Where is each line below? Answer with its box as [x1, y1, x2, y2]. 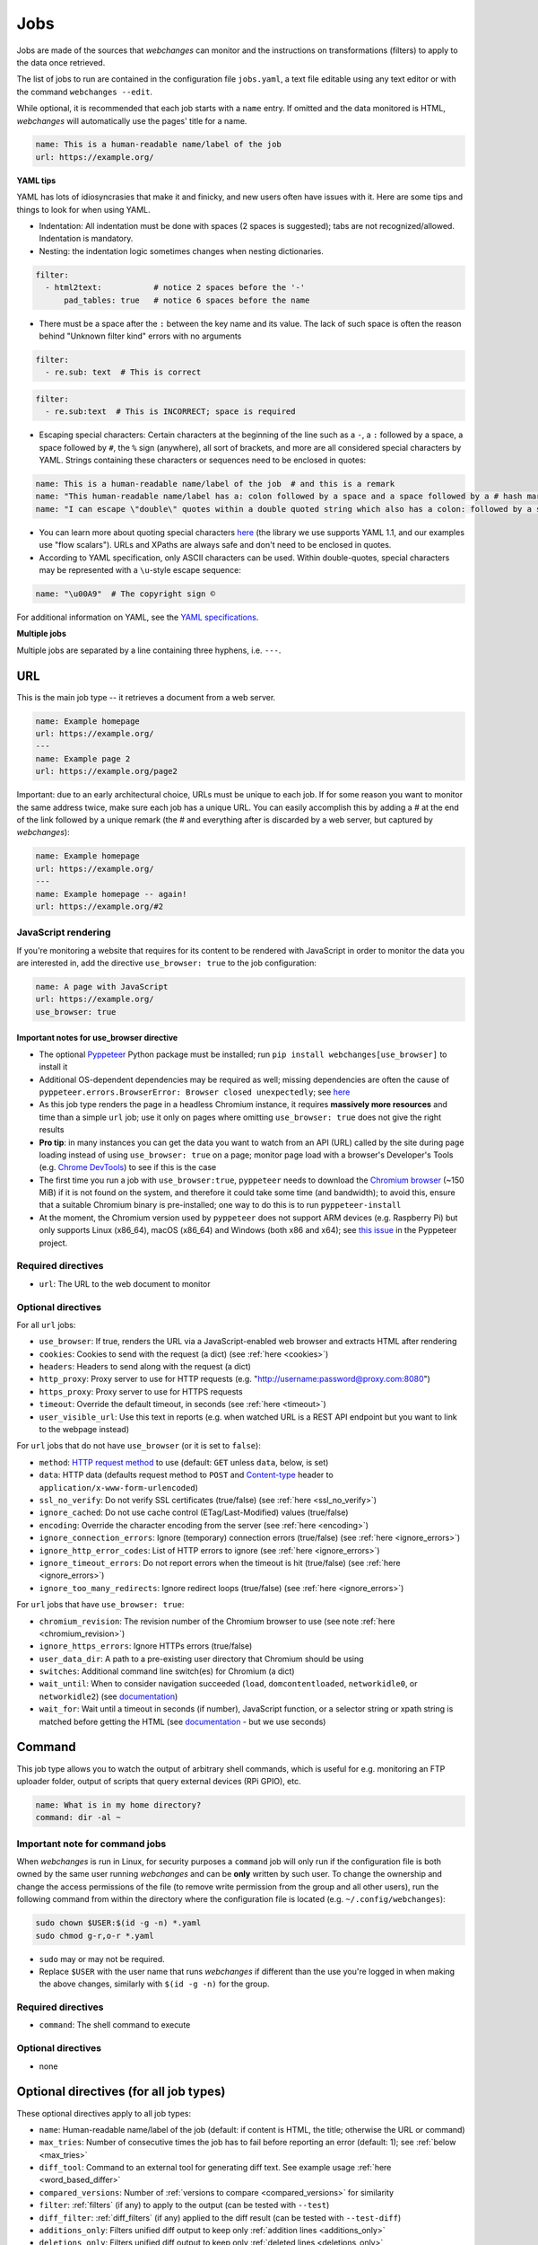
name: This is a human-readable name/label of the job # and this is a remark [35, 479, 395, 489]
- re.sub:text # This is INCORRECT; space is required [45, 407, 296, 417]
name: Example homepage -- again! [35, 889, 187, 899]
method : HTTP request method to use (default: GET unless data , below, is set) [39, 1457, 329, 1467]
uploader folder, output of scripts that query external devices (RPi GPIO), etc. [16, 1775, 301, 1786]
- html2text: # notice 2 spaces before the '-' [45, 283, 306, 293]
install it [39, 1061, 68, 1072]
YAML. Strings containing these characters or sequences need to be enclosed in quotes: [39, 454, 367, 466]
